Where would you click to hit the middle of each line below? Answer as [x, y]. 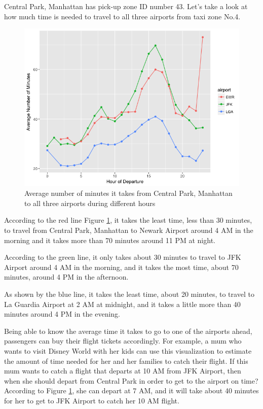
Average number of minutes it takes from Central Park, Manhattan [128, 193]
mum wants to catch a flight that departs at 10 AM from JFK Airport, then [123, 371]
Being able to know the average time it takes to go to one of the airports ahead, [128, 331]
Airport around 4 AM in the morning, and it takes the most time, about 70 [121, 267]
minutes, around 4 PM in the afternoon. [66, 277]
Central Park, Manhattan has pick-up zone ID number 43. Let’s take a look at [126, 6]
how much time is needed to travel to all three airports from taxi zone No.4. [122, 16]
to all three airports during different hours [90, 203]
